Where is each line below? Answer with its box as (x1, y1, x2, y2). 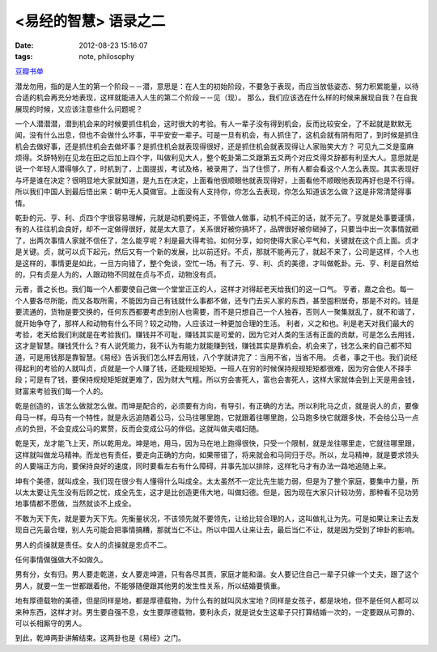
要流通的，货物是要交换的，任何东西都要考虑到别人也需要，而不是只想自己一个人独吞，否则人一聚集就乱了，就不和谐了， (15, 307, 419, 317)
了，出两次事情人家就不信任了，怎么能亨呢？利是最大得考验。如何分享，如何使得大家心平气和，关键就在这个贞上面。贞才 (15, 235, 419, 245)
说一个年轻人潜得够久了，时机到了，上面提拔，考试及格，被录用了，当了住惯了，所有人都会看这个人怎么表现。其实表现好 (15, 164, 419, 174)
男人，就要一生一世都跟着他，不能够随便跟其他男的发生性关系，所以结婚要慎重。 (15, 581, 285, 591)
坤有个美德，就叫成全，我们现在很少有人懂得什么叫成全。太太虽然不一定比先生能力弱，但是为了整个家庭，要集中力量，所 (15, 476, 419, 485)
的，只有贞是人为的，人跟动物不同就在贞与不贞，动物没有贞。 (15, 269, 221, 279)
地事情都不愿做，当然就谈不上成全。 (15, 498, 136, 509)
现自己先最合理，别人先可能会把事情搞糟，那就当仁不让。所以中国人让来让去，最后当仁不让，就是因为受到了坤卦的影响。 (15, 525, 419, 535)
